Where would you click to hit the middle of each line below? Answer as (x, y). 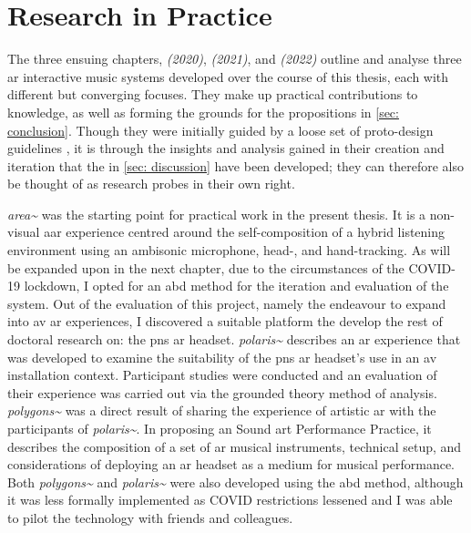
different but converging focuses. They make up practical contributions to (213, 94)
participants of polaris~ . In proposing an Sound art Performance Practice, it (220, 428)
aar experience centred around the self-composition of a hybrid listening (245, 232)
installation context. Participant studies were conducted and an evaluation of (222, 375)
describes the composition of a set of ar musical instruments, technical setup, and (235, 446)
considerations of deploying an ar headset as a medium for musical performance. (231, 464)
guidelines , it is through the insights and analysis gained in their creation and (226, 148)
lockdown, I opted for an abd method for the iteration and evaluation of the (236, 286)
